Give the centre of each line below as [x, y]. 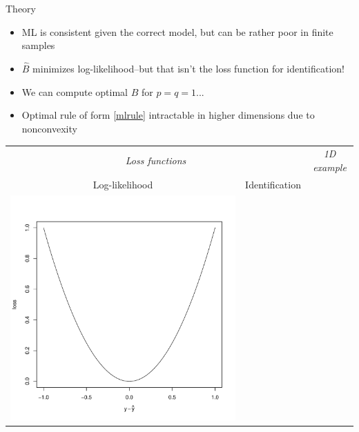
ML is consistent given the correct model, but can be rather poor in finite [177, 31]
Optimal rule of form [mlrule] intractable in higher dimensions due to [168, 115]
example [330, 167]
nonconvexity [49, 128]
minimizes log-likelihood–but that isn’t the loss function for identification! [189, 68]
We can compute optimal [75, 91]
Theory [21, 8]
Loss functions [156, 160]
